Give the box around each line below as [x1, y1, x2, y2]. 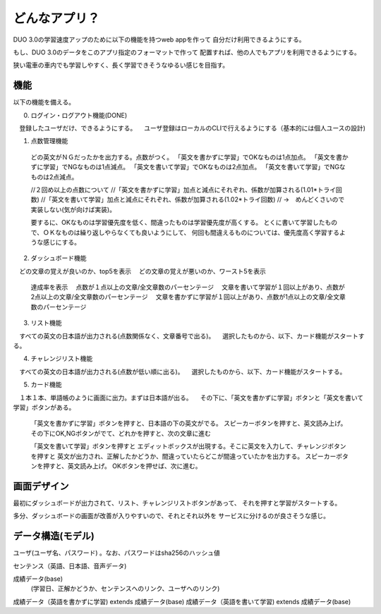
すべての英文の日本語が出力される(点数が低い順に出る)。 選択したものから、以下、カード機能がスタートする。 [18, 367, 346, 376]
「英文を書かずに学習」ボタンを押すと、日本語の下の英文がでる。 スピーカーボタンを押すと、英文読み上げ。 [30, 419, 347, 428]
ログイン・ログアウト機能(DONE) [30, 111, 127, 119]
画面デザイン [13, 480, 69, 492]
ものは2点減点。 [30, 173, 78, 181]
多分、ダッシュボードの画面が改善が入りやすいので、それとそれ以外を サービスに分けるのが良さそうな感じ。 [13, 512, 329, 520]
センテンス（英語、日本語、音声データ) [13, 561, 127, 570]
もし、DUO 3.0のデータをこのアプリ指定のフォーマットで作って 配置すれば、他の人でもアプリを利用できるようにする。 [13, 48, 361, 56]
